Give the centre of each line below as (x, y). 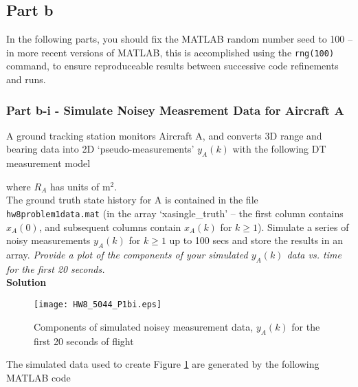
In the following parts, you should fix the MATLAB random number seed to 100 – (179, 39)
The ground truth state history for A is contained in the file (132, 200)
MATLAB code (38, 377)
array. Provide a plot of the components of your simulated (127, 255)
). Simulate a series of (303, 226)
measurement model (48, 163)
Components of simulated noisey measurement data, (144, 326)
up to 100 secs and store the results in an (256, 240)
